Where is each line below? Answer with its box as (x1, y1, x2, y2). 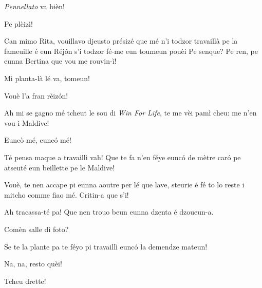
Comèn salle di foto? (4, 223, 69, 234)
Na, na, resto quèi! (4, 258, 62, 269)
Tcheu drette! (4, 275, 46, 286)
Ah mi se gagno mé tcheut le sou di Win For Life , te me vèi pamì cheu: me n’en (4, 107, 257, 118)
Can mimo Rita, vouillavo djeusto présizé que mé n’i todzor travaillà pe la (4, 35, 238, 46)
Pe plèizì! (4, 18, 33, 29)
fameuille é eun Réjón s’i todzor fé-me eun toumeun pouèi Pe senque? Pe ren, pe (4, 45, 258, 56)
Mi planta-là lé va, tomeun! (4, 72, 90, 83)
